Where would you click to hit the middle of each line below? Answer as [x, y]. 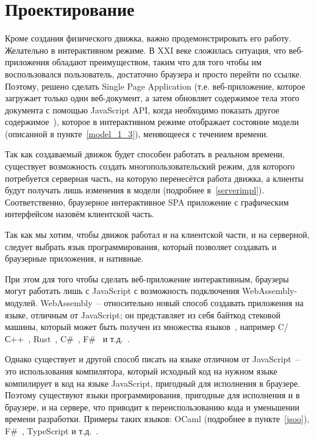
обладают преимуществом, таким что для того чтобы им [157, 62]
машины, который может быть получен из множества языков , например [140, 327]
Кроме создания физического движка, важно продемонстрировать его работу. [148, 38]
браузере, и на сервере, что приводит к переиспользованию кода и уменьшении [152, 407]
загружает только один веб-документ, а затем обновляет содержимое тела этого [152, 98]
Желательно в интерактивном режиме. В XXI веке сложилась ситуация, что [146, 50]
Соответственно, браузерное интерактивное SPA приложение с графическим [147, 202]
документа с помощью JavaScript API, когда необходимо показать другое [142, 109]
